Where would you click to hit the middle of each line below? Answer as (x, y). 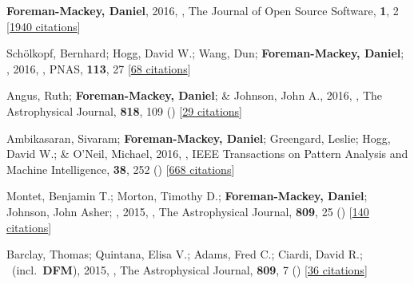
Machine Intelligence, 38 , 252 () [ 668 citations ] (121, 169)
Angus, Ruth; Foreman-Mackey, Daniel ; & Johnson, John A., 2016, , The (195, 95)
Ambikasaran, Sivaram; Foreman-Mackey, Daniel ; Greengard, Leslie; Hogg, (199, 138)
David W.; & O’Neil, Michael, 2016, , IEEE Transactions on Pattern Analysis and (207, 154)
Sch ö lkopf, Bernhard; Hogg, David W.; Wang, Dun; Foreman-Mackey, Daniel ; (205, 53)
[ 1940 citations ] (44, 26)
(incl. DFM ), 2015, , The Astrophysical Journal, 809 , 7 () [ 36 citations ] (189, 269)
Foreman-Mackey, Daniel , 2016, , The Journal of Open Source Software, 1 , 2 (203, 10)
